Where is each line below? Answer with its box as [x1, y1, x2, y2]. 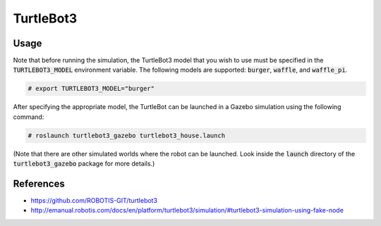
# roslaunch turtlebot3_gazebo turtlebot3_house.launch [28, 131, 226, 139]
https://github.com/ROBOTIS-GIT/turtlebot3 [30, 196, 158, 205]
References [13, 177, 65, 189]
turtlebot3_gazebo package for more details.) [13, 159, 155, 168]
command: [13, 113, 44, 121]
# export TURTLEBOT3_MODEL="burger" [28, 84, 155, 93]
